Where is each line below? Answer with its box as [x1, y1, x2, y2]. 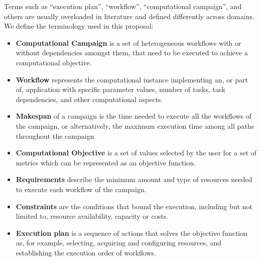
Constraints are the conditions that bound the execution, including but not [16, 201, 252, 211]
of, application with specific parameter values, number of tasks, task [16, 84, 225, 95]
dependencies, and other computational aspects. [16, 94, 163, 104]
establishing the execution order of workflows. [16, 247, 156, 257]
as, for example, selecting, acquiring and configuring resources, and [16, 237, 222, 248]
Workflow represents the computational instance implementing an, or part [16, 74, 248, 84]
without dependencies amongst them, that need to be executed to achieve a [16, 47, 248, 58]
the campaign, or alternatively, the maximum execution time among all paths [16, 120, 254, 131]
